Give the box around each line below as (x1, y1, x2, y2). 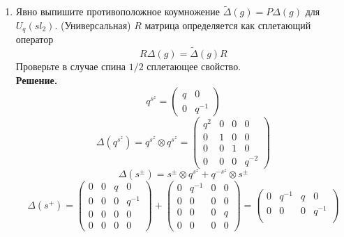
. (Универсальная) (54, 17, 131, 32)
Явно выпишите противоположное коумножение (15, 4, 220, 19)
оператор (15, 32, 54, 47)
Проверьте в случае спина (15, 59, 126, 74)
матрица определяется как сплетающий (144, 17, 311, 32)
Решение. (15, 72, 58, 87)
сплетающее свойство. (147, 59, 241, 74)
